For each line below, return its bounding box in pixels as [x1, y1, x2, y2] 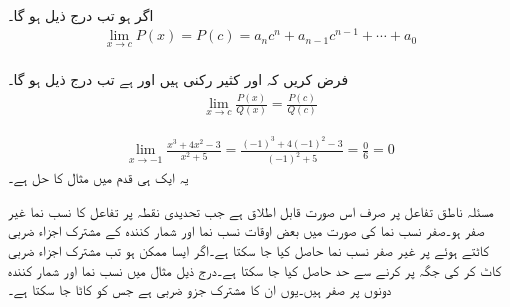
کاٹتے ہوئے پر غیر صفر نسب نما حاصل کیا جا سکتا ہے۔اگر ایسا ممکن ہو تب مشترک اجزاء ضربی [8, 239, 489, 260]
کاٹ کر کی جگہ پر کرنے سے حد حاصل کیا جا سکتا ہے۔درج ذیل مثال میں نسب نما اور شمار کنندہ [8, 259, 502, 280]
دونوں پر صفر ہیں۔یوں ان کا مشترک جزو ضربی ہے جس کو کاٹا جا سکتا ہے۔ [8, 279, 392, 300]
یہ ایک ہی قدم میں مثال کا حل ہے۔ [8, 167, 189, 188]
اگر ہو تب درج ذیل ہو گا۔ [8, 4, 154, 25]
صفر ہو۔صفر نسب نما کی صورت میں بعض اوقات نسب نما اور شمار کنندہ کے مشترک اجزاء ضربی [8, 220, 485, 241]
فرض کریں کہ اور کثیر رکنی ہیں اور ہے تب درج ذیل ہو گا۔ [8, 69, 349, 90]
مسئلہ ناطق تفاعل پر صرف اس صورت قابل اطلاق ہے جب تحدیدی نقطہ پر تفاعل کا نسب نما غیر [8, 200, 494, 221]
